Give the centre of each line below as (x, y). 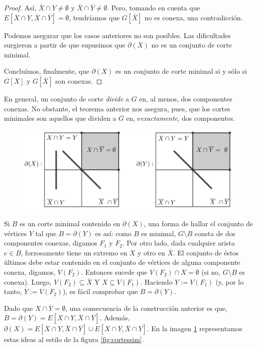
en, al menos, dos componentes (186, 98)
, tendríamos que (94, 17)
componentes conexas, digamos (51, 243)
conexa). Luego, (28, 281)
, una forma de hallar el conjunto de (198, 223)
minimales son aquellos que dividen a (60, 118)
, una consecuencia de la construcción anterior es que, (146, 308)
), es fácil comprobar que (100, 291)
